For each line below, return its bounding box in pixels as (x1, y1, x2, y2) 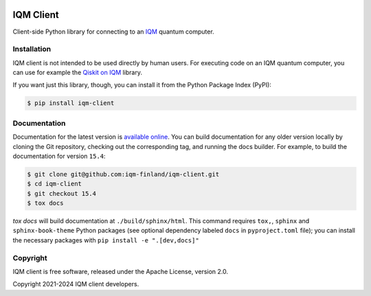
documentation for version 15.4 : (12, 152, 106, 160)
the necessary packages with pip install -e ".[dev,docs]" (12, 236, 199, 244)
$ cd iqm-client (27, 180, 82, 188)
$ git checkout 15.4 (27, 190, 96, 197)
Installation (12, 45, 52, 54)
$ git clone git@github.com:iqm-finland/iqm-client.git (27, 170, 220, 178)
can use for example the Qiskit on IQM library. (12, 69, 142, 77)
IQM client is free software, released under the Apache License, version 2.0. (12, 268, 229, 275)
